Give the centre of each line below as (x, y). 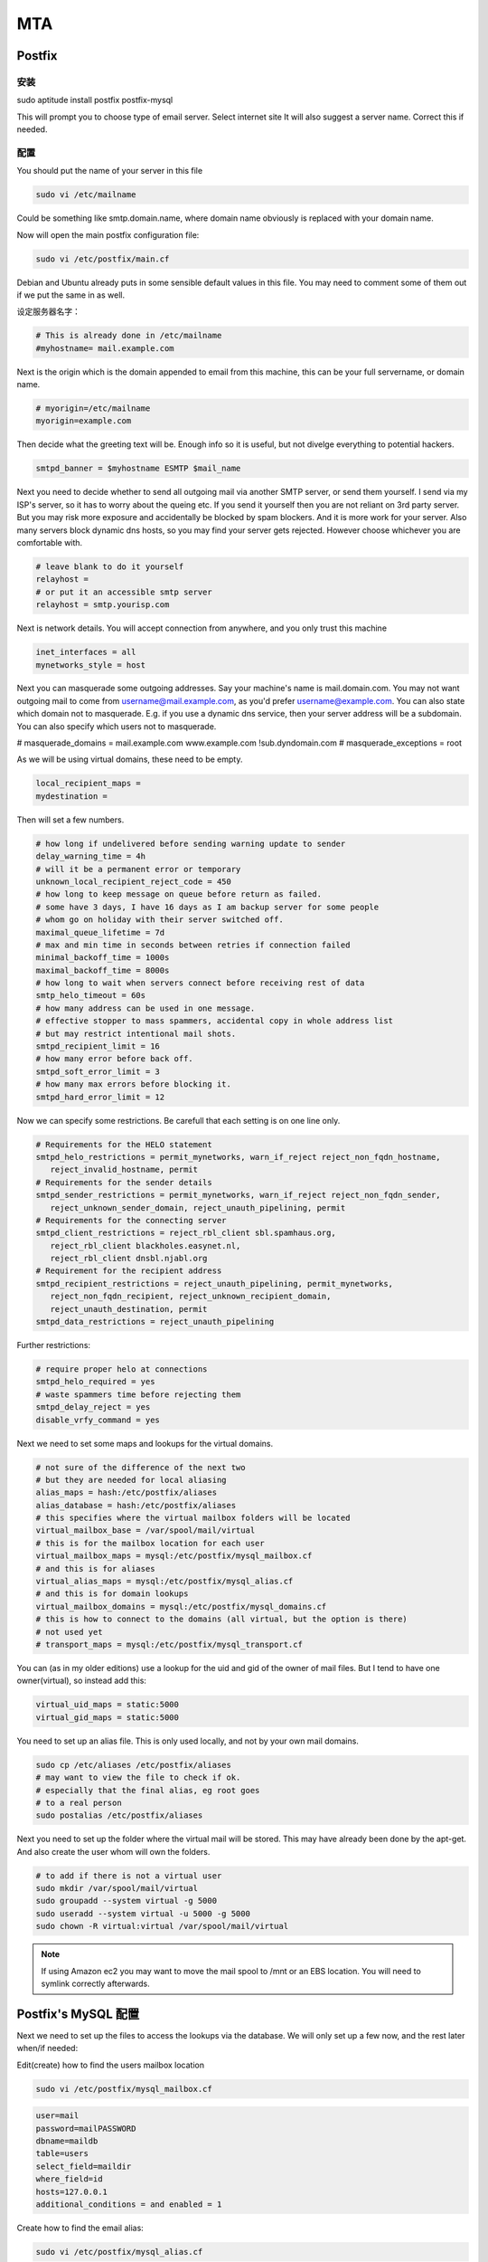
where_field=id (69, 2179)
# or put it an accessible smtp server (124, 592)
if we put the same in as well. (71, 295)
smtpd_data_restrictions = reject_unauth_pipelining (155, 1322)
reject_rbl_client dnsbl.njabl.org (129, 1259)
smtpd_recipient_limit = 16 (98, 1046)
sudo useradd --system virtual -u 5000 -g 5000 (143, 1913)
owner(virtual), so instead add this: (81, 1681)
